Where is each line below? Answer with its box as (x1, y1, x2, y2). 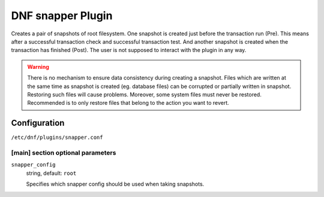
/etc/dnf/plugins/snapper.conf (11, 134, 103, 141)
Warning (27, 63, 49, 70)
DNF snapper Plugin (11, 9, 113, 22)
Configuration (11, 118, 65, 128)
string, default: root (26, 169, 77, 177)
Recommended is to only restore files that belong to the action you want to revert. (27, 99, 229, 107)
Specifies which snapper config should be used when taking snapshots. (26, 180, 205, 188)
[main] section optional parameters (11, 148, 116, 157)
